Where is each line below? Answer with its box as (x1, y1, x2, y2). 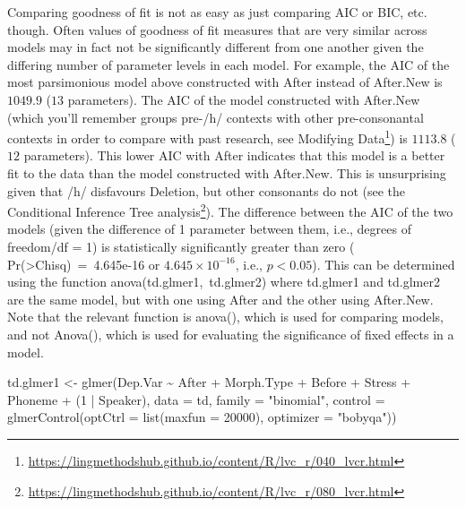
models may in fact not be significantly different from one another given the (7, 38, 424, 56)
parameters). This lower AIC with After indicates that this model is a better (23, 146, 445, 165)
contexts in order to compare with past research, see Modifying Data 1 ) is (7, 126, 408, 147)
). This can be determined (312, 254, 455, 273)
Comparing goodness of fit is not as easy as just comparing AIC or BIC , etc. (7, 3, 427, 21)
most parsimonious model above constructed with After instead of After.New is (7, 73, 443, 91)
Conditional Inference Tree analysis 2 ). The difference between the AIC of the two (7, 200, 453, 220)
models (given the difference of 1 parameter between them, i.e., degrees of (7, 219, 411, 238)
